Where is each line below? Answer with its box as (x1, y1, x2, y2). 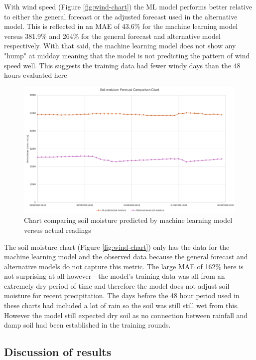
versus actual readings (24, 224, 91, 235)
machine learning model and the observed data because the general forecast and (4, 251, 248, 262)
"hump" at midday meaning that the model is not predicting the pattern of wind (4, 50, 250, 60)
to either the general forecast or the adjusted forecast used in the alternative (4, 11, 238, 21)
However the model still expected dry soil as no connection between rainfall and (4, 310, 248, 320)
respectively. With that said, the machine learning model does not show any (4, 40, 236, 51)
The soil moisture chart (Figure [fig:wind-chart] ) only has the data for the (4, 241, 230, 252)
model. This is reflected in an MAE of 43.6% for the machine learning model (4, 21, 238, 31)
